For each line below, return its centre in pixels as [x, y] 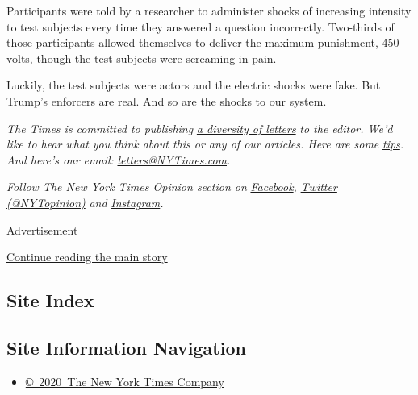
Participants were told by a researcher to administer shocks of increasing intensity [209, 10]
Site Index [50, 300]
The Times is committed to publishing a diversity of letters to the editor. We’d [200, 128]
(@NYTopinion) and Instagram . [85, 202]
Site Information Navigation [126, 347]
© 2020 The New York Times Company [125, 381]
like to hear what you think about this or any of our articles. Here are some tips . [205, 144]
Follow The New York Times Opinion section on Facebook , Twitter [172, 187]
